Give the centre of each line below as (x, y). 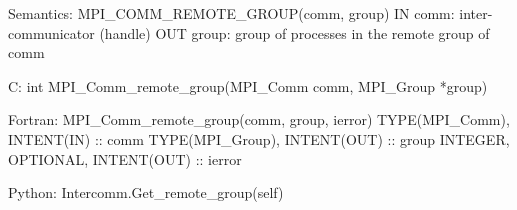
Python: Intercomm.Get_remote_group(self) (146, 192)
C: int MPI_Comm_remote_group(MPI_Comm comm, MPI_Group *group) (248, 85)
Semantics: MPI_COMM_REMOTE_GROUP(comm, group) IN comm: (231, 13)
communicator (51, 32)
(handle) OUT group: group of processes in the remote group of (294, 32)
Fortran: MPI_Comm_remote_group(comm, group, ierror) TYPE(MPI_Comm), (259, 119)
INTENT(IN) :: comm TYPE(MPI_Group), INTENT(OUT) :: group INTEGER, (259, 138)
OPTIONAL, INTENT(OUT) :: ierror (125, 158)
